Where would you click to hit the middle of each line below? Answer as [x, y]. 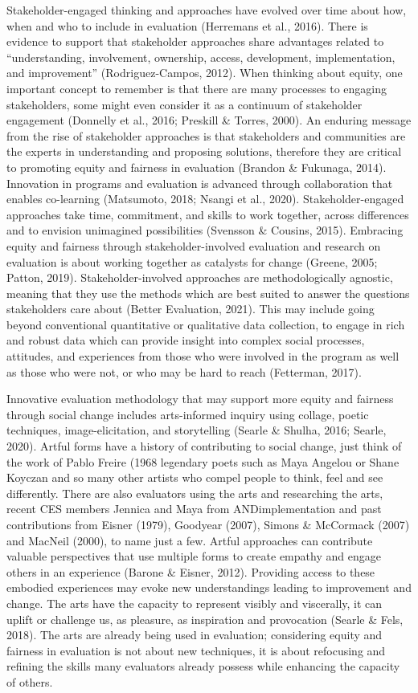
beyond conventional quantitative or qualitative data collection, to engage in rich [206, 324]
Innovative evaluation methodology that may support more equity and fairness [200, 399]
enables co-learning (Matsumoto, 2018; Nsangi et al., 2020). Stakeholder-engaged [205, 199]
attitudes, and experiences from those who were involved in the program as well [203, 356]
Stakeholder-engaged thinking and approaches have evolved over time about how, [207, 10]
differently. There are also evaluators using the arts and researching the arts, [195, 493]
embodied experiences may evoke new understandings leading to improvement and [209, 587]
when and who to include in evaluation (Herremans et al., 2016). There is [187, 25]
